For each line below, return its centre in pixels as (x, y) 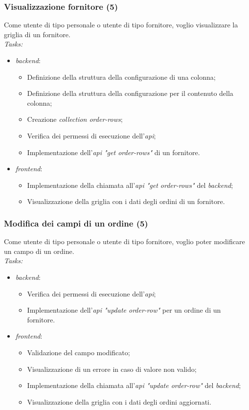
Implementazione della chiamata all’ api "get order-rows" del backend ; (130, 185)
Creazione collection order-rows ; (75, 119)
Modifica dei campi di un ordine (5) (76, 223)
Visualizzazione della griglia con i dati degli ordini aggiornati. (119, 401)
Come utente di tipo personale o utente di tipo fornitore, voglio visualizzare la (121, 25)
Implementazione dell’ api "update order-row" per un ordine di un (124, 310)
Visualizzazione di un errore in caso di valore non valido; (112, 369)
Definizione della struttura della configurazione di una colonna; (121, 77)
